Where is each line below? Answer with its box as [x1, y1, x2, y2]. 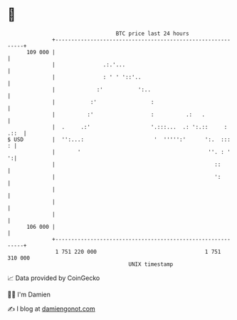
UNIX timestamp [128, 260, 174, 268]
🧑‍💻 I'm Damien [7, 290, 51, 299]
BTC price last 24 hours [115, 30, 190, 37]
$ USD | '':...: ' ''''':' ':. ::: [7, 135, 231, 143]
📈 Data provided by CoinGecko [7, 274, 100, 282]
